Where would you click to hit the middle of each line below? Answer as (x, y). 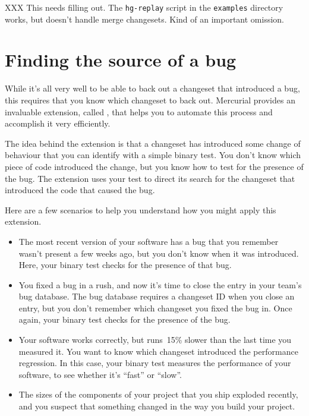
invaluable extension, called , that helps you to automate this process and (139, 111)
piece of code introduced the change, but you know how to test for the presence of (154, 166)
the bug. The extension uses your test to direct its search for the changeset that (150, 178)
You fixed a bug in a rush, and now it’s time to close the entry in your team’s (160, 284)
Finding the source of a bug (121, 60)
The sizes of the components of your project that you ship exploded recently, (158, 394)
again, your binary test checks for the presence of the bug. (124, 319)
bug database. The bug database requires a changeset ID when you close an (157, 296)
